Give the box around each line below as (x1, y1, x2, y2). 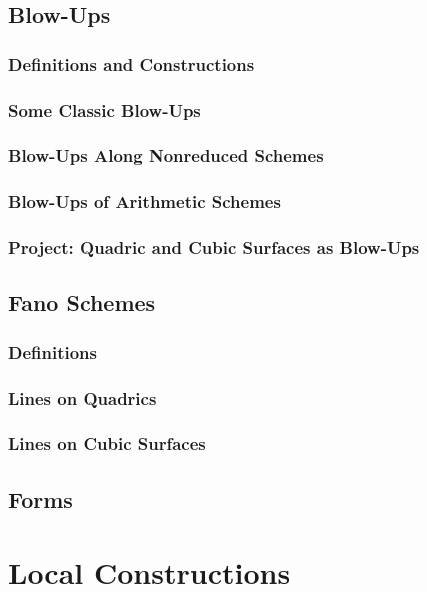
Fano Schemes (8, 287, 156, 318)
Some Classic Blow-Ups (8, 97, 201, 122)
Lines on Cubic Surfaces (8, 431, 206, 456)
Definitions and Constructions (8, 51, 255, 76)
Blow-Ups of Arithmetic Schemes (8, 189, 281, 214)
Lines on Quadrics (8, 385, 157, 410)
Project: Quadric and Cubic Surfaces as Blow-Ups (8, 235, 420, 260)
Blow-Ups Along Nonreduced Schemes (8, 143, 324, 168)
